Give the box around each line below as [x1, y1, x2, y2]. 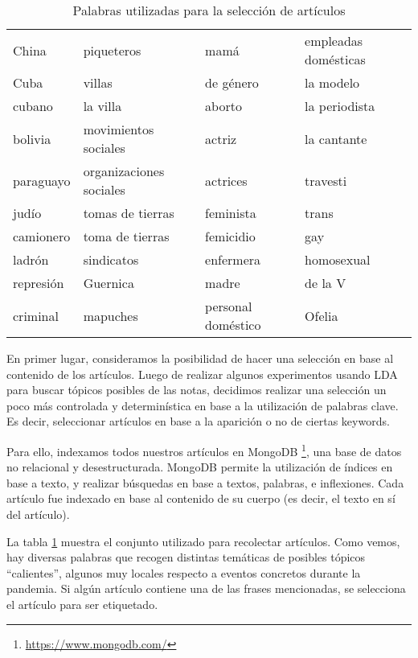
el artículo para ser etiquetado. [6, 595, 158, 612]
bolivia [13, 129, 51, 148]
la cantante [305, 129, 367, 148]
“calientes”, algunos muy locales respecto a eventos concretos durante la [6, 564, 361, 581]
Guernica [83, 273, 134, 292]
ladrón [13, 250, 49, 269]
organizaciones [83, 162, 165, 180]
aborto [205, 97, 242, 115]
